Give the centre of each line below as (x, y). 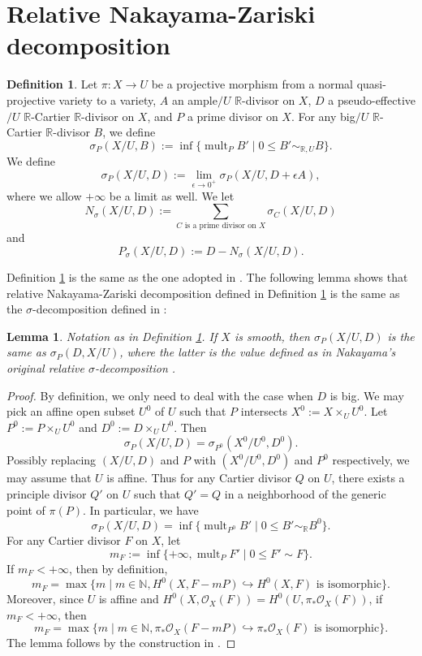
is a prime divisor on (220, 226)
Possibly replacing (52, 460)
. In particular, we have (140, 509)
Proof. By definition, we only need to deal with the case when (160, 395)
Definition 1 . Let (52, 84)
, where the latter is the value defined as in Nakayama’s (258, 352)
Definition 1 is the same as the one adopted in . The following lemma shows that (207, 277)
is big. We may (367, 395)
